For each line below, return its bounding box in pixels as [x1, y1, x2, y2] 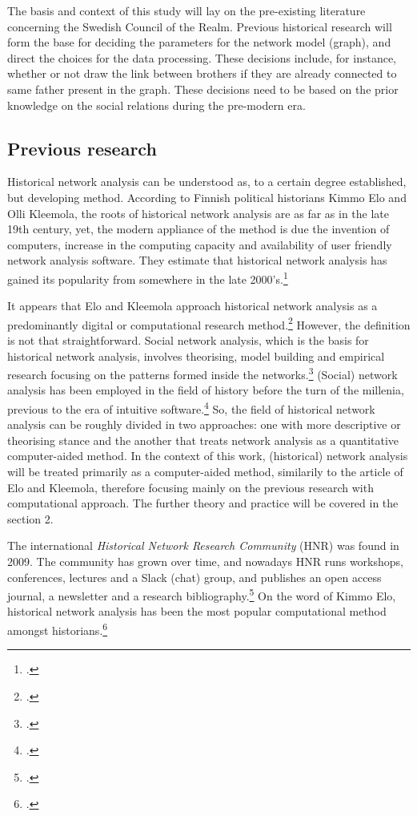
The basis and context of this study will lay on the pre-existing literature [7, 2, 366, 18]
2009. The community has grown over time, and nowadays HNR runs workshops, [7, 553, 403, 570]
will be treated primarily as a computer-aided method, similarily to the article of [7, 463, 403, 480]
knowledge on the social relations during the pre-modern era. [7, 96, 306, 113]
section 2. [7, 510, 54, 527]
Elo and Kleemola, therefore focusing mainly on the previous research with [7, 479, 374, 495]
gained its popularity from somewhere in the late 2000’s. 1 [7, 268, 288, 287]
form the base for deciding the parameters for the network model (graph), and [7, 34, 391, 50]
